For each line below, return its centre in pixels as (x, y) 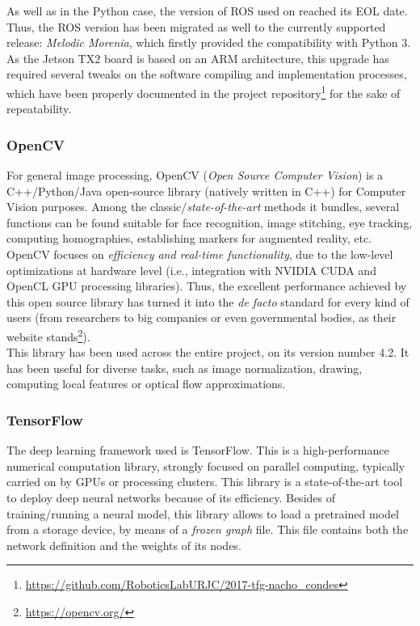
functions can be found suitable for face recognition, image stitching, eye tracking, (210, 222)
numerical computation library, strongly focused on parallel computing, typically (206, 465)
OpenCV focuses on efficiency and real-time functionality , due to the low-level (200, 254)
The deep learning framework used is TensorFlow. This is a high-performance (198, 450)
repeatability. (39, 109)
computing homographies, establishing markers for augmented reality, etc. (189, 238)
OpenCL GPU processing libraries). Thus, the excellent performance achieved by (207, 286)
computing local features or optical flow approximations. (146, 384)
